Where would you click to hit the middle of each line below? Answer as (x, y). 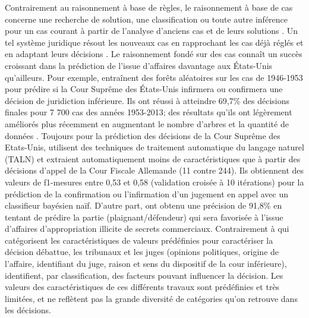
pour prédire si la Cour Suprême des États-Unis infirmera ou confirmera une (144, 89)
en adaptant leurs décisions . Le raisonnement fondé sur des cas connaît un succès (154, 54)
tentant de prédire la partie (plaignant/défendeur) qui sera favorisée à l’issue (144, 217)
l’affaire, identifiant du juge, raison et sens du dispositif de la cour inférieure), (146, 264)
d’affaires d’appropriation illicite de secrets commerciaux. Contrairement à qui (147, 229)
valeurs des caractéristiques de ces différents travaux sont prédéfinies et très (142, 287)
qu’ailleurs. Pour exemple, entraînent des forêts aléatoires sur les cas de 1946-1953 (154, 77)
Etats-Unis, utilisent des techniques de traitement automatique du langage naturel (154, 147)
